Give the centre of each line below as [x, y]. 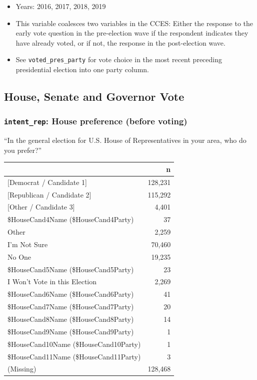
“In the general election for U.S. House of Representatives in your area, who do [125, 140]
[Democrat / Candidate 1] [47, 182]
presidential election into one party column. [82, 69]
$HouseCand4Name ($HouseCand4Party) [71, 219]
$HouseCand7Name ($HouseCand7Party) [71, 307]
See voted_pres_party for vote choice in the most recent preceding [119, 59]
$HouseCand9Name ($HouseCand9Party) [71, 331]
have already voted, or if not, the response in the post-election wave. [120, 42]
